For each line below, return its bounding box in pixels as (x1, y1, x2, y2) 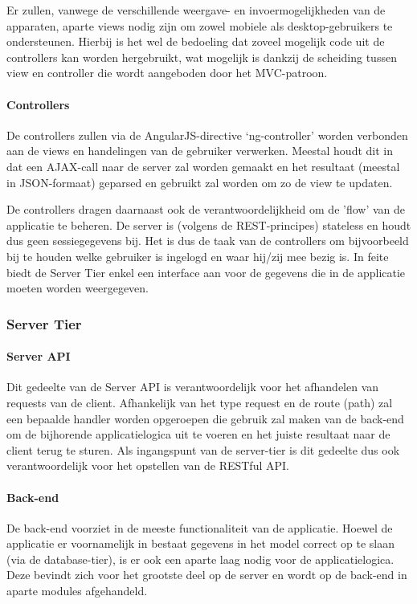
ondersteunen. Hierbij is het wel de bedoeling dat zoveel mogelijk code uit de (6, 33, 385, 50)
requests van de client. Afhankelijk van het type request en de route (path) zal (6, 394, 393, 410)
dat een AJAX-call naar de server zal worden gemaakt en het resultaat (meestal (6, 157, 400, 174)
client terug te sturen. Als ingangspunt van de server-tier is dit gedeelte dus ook (6, 441, 400, 458)
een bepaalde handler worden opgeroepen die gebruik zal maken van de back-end (6, 410, 404, 426)
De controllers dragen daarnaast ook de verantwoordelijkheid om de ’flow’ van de (6, 201, 406, 218)
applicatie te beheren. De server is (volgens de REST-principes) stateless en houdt (6, 216, 411, 233)
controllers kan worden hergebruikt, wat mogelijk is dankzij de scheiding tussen (6, 48, 397, 65)
